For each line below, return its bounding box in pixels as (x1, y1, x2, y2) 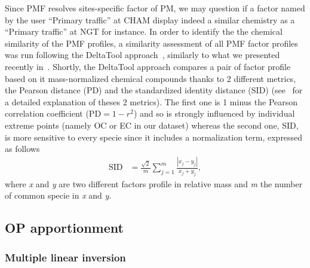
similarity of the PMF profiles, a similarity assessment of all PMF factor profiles (5, 36, 298, 49)
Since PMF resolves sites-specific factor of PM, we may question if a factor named (5, 2, 305, 14)
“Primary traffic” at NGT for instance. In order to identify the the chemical (5, 25, 283, 38)
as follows (5, 142, 40, 155)
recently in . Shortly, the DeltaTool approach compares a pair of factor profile (5, 60, 291, 72)
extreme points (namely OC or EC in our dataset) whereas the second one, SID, (5, 118, 299, 131)
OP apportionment (5, 218, 124, 237)
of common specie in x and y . (5, 189, 112, 202)
